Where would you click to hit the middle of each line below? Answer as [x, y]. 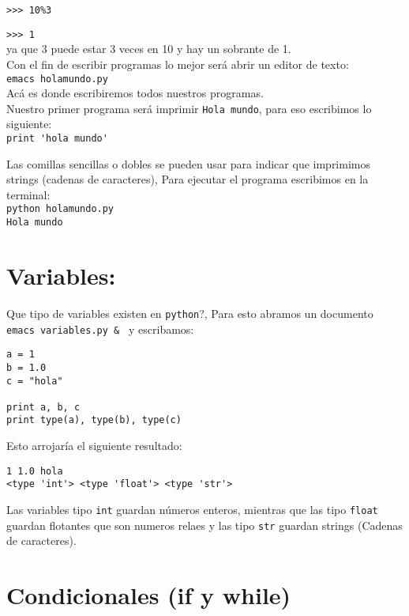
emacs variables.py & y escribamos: [100, 329]
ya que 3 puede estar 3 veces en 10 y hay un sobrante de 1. [149, 49]
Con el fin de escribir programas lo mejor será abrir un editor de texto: [178, 64]
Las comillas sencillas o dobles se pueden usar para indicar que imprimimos [188, 163]
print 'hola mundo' [57, 138]
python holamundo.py [60, 209]
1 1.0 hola [35, 471]
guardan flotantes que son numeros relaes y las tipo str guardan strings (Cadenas [204, 525]
